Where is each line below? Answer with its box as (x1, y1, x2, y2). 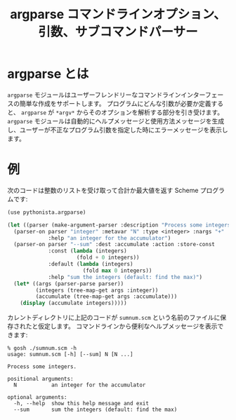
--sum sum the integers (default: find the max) (13, 406, 178, 414)
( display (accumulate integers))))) (20, 299, 128, 307)
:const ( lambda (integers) (48, 248, 128, 255)
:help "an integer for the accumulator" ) (48, 234, 171, 242)
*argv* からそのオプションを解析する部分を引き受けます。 (55, 108, 224, 116)
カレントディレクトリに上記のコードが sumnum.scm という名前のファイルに (7, 313, 221, 322)
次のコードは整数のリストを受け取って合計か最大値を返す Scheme (7, 186, 199, 194)
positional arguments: (7, 376, 74, 383)
